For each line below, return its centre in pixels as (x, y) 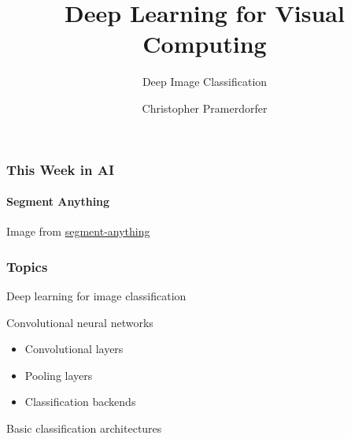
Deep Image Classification (205, 82)
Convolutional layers (74, 349)
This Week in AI (61, 169)
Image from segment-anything (78, 231)
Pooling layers (59, 375)
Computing (205, 44)
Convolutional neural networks (80, 322)
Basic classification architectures (84, 428)
